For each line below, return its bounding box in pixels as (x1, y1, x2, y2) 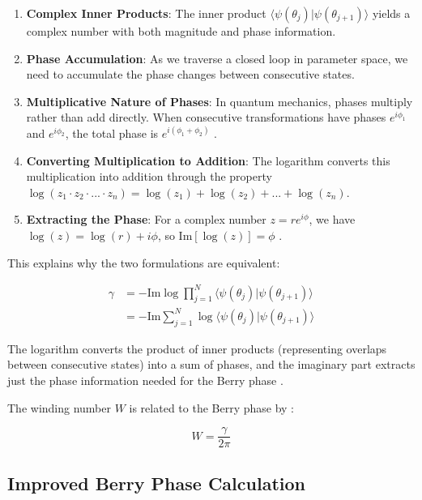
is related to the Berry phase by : (129, 399, 295, 416)
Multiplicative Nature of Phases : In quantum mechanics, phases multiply (26, 92, 413, 109)
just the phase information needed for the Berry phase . (7, 371, 283, 388)
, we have (309, 211, 356, 228)
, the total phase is (65, 124, 159, 141)
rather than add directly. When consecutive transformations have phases (26, 109, 386, 126)
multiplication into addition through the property (26, 168, 272, 185)
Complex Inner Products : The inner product (26, 5, 266, 21)
